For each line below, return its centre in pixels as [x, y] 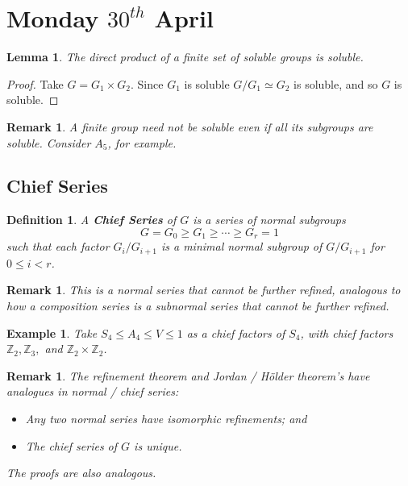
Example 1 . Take [52, 332]
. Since [147, 83]
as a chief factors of [236, 332]
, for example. [142, 142]
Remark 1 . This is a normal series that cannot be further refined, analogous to [204, 290]
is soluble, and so [336, 83]
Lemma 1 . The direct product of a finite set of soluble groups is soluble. [185, 57]
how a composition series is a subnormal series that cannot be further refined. [198, 305]
